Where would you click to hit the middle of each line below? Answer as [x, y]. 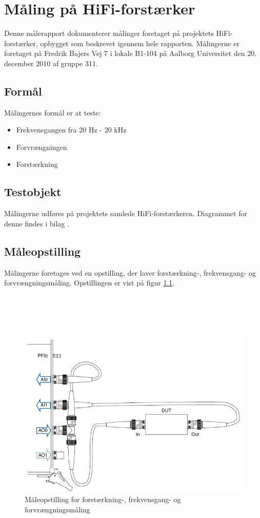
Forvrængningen [42, 147]
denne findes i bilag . [37, 223]
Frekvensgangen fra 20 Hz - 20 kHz [71, 130]
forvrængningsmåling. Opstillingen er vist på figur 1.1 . [89, 283]
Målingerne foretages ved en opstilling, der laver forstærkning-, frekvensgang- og [130, 272]
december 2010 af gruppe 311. [51, 63]
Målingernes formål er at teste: [53, 112]
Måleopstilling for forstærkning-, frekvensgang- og [103, 499]
